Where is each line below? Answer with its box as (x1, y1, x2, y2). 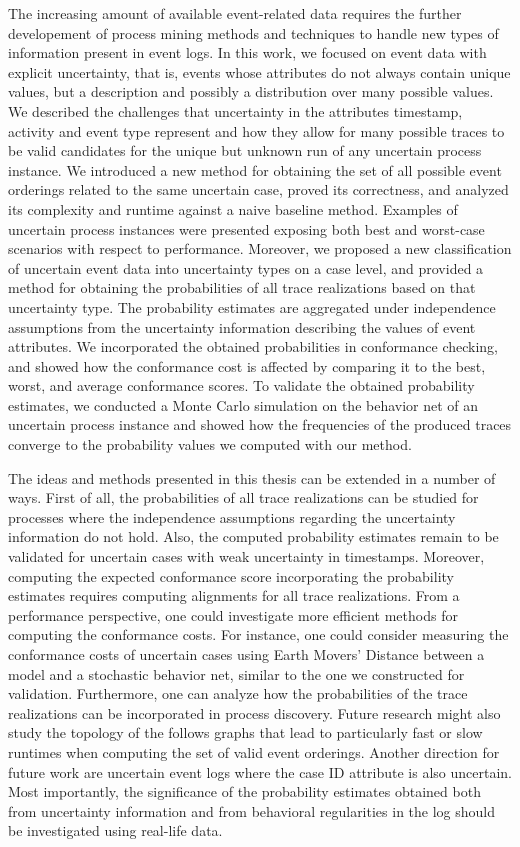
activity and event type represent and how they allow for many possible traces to (8, 120, 505, 141)
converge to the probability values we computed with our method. (8, 434, 412, 455)
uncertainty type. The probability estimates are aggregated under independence (8, 296, 496, 317)
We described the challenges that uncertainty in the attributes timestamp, (8, 100, 463, 121)
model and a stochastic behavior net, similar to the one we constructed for (8, 663, 465, 684)
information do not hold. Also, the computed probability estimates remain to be (8, 526, 499, 547)
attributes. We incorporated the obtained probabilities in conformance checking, (8, 336, 499, 357)
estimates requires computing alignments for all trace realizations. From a (8, 585, 460, 606)
